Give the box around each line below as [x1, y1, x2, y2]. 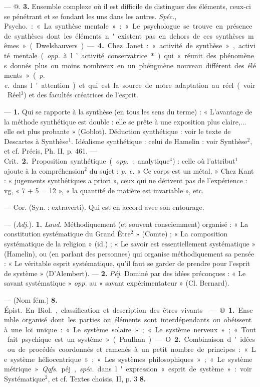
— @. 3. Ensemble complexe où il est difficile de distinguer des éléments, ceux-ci [4, 1, 251, 11]
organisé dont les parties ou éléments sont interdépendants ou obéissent [22, 314, 252, 325]
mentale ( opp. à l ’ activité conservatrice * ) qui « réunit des [13, 50, 216, 60]
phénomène [219, 50, 254, 60]
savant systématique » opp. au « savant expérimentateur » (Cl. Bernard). [4, 278, 229, 288]
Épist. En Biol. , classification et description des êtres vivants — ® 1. [4, 304, 235, 315]
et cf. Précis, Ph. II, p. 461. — [4, 146, 97, 156]
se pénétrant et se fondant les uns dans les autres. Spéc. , [4, 11, 177, 21]
